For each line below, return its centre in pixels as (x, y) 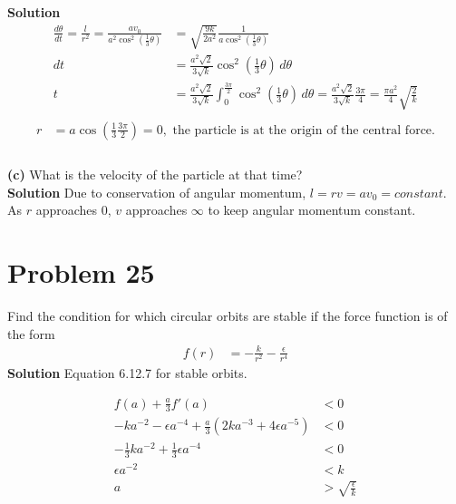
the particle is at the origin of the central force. (304, 130)
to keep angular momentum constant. (312, 210)
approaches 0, (73, 210)
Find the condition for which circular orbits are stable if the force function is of (228, 316)
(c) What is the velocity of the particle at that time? (155, 174)
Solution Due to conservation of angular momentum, (157, 192)
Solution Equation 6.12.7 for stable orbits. (127, 373)
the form (31, 333)
